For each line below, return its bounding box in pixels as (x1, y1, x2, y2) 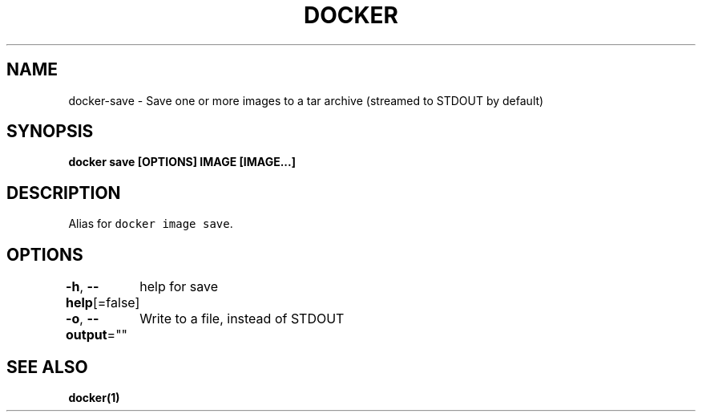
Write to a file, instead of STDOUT (139, 310, 345, 327)
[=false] (92, 294, 140, 311)
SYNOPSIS (6, 121, 94, 142)
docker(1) (68, 390, 120, 404)
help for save (139, 278, 219, 295)
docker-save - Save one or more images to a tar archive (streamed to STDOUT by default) (68, 93, 544, 108)
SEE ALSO (6, 356, 88, 377)
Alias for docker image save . (68, 217, 233, 231)
